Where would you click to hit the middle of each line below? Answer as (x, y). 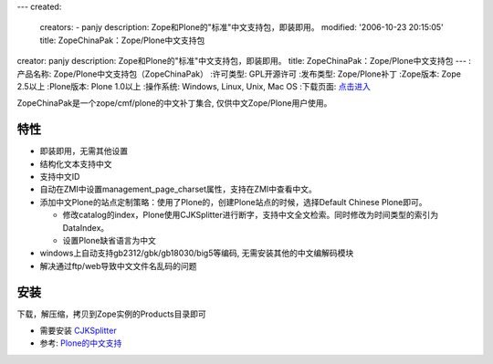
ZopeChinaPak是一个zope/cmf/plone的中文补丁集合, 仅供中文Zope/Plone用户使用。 (174, 103)
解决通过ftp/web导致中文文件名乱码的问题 (118, 265)
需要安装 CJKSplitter (79, 331)
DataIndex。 (86, 227)
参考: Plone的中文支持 (81, 343)
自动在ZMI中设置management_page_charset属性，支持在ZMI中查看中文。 (178, 189)
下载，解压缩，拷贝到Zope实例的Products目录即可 (111, 314)
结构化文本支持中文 (76, 163)
